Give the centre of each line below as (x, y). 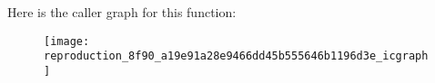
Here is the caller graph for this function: (122, 12)
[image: (67, 41)
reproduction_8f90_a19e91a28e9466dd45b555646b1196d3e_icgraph (236, 56)
